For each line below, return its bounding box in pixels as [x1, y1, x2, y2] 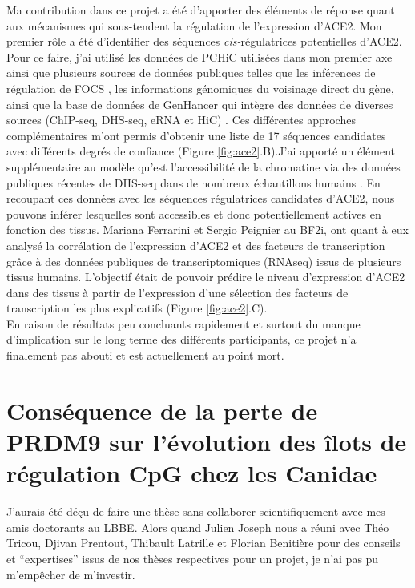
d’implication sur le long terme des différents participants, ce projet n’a [6, 331, 357, 348]
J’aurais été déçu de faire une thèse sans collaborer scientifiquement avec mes [6, 503, 385, 520]
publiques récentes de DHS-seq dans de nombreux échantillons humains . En [6, 174, 381, 191]
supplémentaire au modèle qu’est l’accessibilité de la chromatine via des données [6, 158, 401, 175]
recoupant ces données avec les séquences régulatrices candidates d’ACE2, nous [6, 190, 395, 207]
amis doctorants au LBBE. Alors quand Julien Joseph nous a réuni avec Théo [6, 518, 389, 535]
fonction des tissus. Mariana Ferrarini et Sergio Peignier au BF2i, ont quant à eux [6, 221, 409, 238]
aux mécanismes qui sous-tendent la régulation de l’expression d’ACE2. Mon [6, 17, 382, 34]
